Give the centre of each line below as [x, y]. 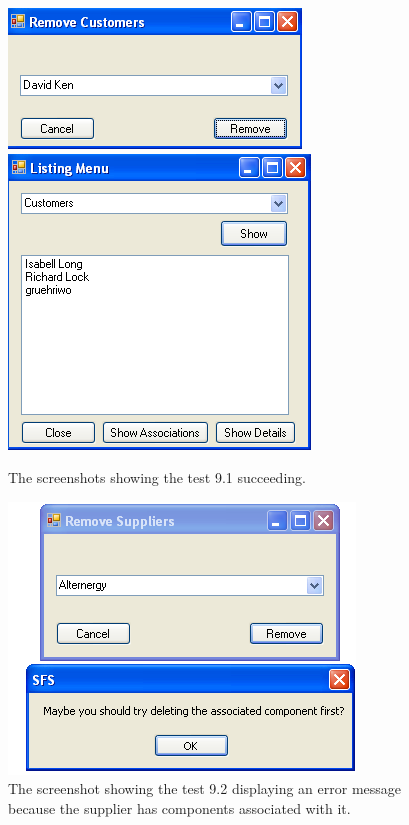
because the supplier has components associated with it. [179, 807]
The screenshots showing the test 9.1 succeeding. [157, 477]
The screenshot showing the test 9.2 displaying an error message [205, 788]
